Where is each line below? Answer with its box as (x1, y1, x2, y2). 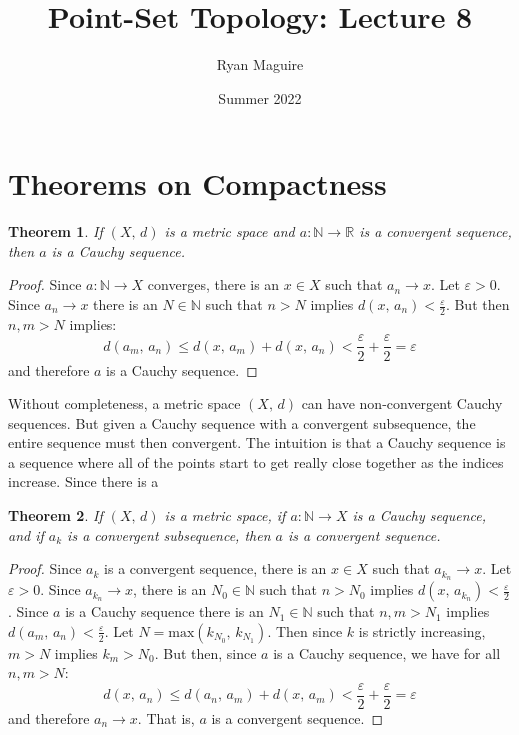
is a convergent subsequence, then (67, 524, 271, 545)
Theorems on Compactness (8, 163, 387, 204)
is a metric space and (164, 221, 295, 242)
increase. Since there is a (8, 471, 159, 492)
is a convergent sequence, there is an (104, 558, 327, 579)
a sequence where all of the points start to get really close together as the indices (8, 451, 504, 472)
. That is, (137, 707, 195, 728)
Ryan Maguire (216, 54, 304, 75)
